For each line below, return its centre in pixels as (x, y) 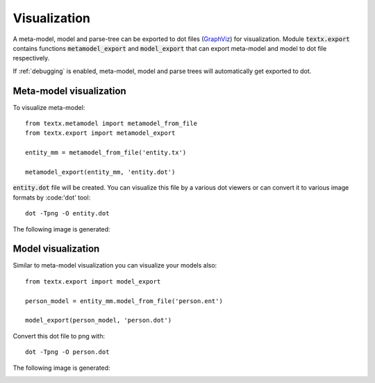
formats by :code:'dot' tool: (52, 197)
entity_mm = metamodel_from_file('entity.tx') (106, 153)
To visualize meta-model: (49, 107)
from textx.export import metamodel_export (100, 133)
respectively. (31, 58)
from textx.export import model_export (93, 281)
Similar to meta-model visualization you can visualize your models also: (115, 266)
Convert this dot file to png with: (59, 336)
